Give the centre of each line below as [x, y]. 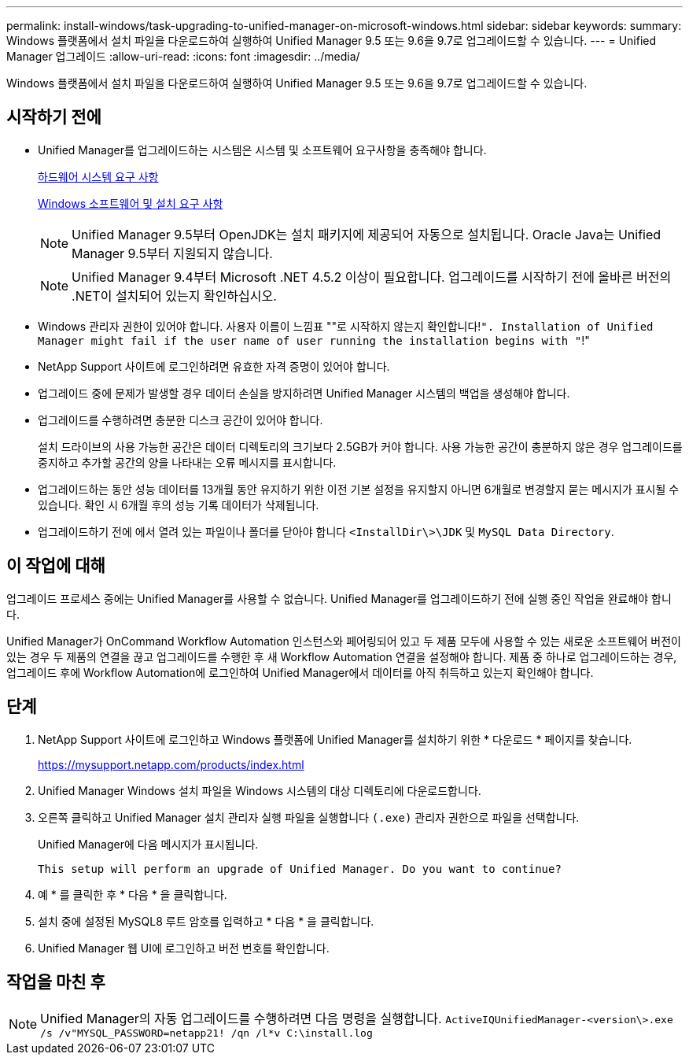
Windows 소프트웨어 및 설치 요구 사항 [131, 203]
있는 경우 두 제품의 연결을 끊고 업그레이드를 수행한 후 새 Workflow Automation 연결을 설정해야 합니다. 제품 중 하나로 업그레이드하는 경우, [342, 656]
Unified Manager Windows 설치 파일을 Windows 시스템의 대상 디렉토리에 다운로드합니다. [260, 790]
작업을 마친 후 [56, 982]
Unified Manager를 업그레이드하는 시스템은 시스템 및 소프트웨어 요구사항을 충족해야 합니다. [262, 150]
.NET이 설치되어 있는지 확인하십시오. [174, 296]
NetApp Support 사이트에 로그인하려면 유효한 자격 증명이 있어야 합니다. [214, 366]
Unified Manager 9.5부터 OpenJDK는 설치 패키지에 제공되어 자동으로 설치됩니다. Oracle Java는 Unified [367, 234]
